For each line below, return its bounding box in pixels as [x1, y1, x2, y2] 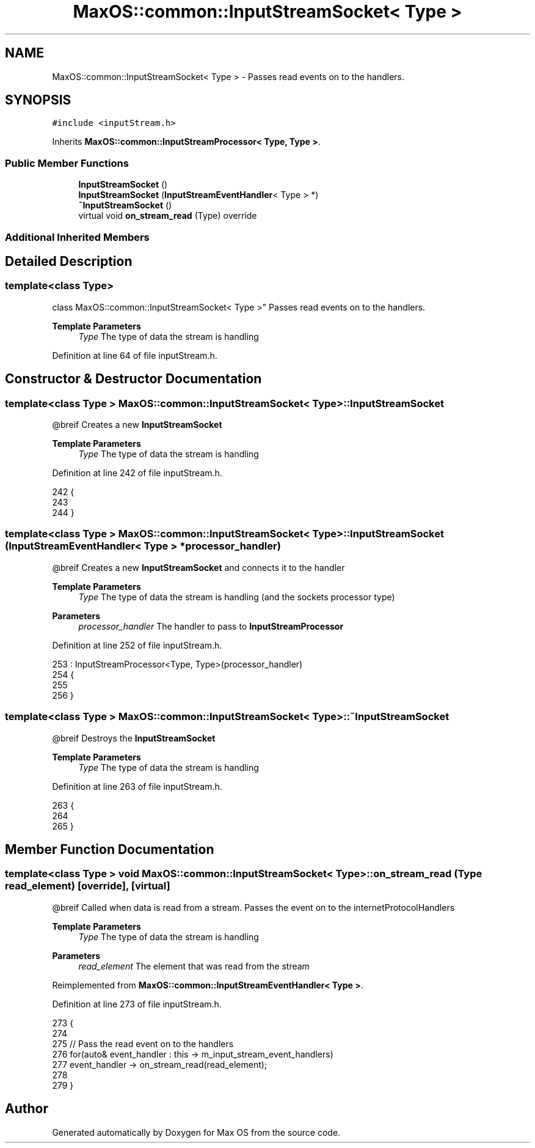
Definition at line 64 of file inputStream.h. [52, 350, 217, 361]
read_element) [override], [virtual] [5, 880, 170, 892]
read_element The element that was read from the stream [78, 960, 310, 971]
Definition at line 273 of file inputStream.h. [52, 998, 222, 1009]
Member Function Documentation [5, 841, 214, 857]
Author [5, 1101, 48, 1117]
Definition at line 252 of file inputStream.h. [52, 639, 222, 650]
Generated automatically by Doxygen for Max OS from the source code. [52, 1127, 341, 1138]
